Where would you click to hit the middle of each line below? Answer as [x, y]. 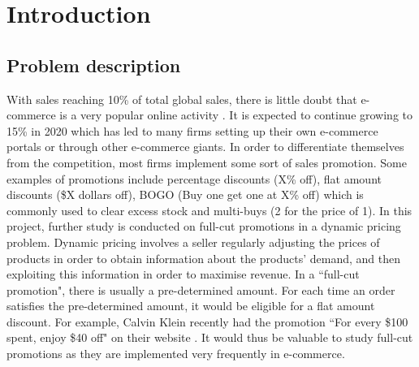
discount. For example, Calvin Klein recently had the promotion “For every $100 [207, 321]
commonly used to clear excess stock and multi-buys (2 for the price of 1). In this [209, 210]
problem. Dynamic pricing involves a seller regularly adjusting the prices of [193, 242]
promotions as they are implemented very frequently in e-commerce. [176, 354]
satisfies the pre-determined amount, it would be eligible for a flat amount [191, 306]
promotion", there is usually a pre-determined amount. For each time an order [201, 289]
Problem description [94, 65]
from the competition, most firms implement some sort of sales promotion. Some [207, 162]
